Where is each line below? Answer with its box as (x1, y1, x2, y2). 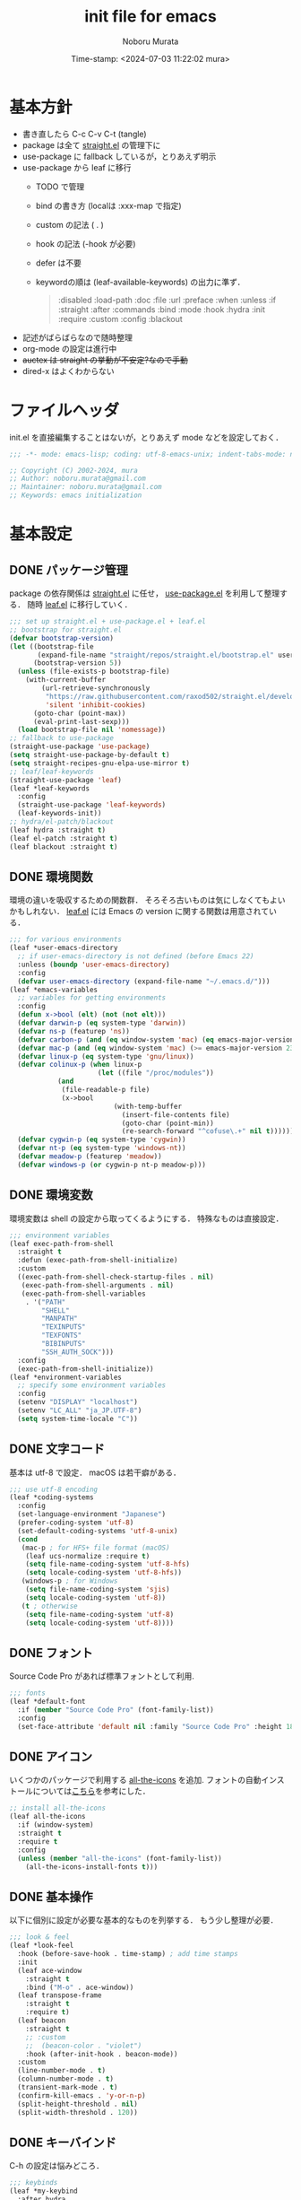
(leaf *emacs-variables (9, 985, 99, 994)
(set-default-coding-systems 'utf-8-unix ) (17, 1526, 178, 1535)
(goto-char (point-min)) (121, 1119, 215, 1128)
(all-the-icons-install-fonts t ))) (25, 1862, 159, 1872)
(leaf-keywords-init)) (17, 809, 102, 818)
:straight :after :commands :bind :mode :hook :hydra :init (57, 303, 266, 315)
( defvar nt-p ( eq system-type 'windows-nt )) (17, 1144, 186, 1153)
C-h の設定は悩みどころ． (9, 2161, 105, 2171)
